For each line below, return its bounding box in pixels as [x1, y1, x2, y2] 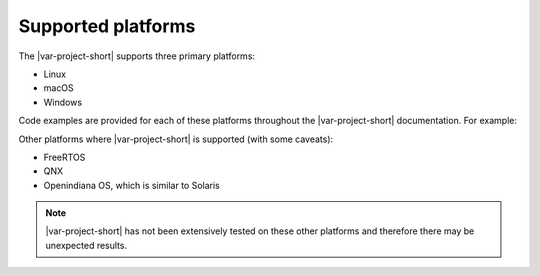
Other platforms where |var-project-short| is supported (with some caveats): [18, 133, 334, 145]
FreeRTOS [43, 151, 86, 163]
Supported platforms [18, 15, 196, 37]
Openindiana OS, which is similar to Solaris [43, 179, 220, 191]
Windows [43, 96, 83, 108]
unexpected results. [45, 239, 128, 251]
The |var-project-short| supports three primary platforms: [18, 50, 255, 62]
